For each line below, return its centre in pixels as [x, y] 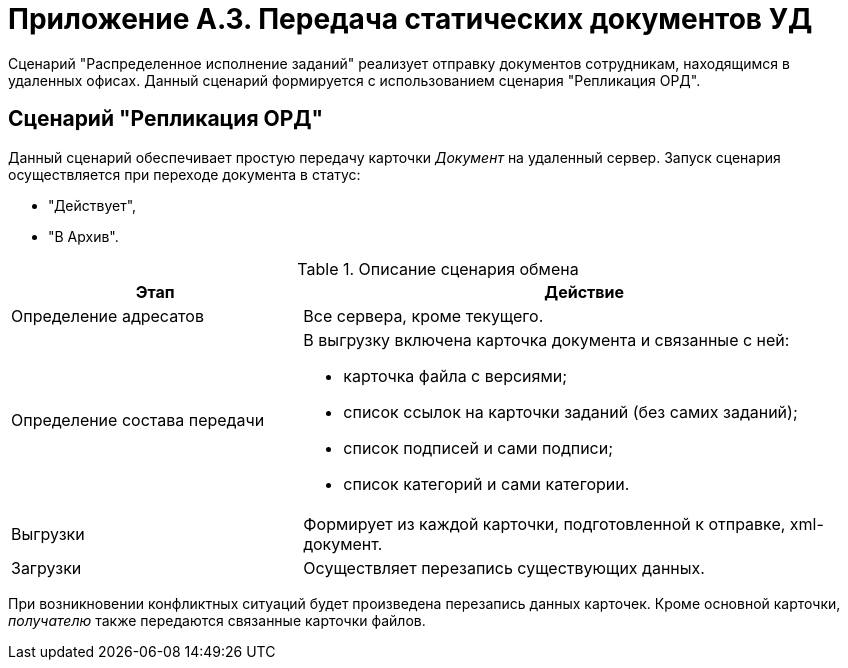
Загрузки [46, 567]
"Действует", [92, 205]
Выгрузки [48, 533]
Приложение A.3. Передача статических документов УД [410, 19]
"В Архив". [83, 236]
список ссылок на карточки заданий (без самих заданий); [570, 411]
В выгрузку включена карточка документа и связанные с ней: [546, 339]
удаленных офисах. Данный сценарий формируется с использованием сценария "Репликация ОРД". [354, 80]
